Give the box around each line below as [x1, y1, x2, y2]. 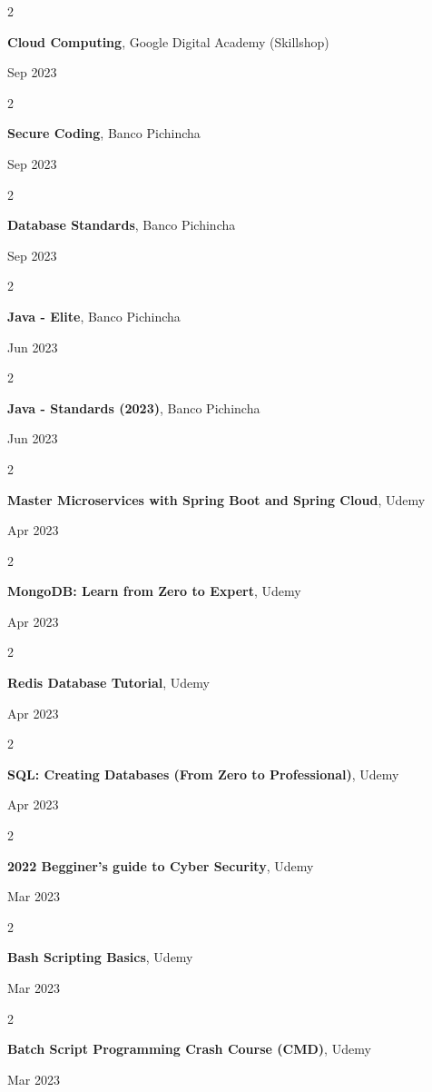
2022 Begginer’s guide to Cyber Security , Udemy [7, 856, 314, 875]
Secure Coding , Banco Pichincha [7, 124, 201, 143]
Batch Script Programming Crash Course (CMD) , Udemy [7, 1039, 371, 1058]
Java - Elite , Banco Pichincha [7, 306, 181, 325]
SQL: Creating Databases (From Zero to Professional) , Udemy [7, 764, 399, 783]
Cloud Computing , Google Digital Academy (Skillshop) [7, 32, 329, 51]
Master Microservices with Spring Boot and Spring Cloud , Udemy [7, 490, 426, 509]
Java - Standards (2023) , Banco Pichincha [7, 398, 260, 417]
